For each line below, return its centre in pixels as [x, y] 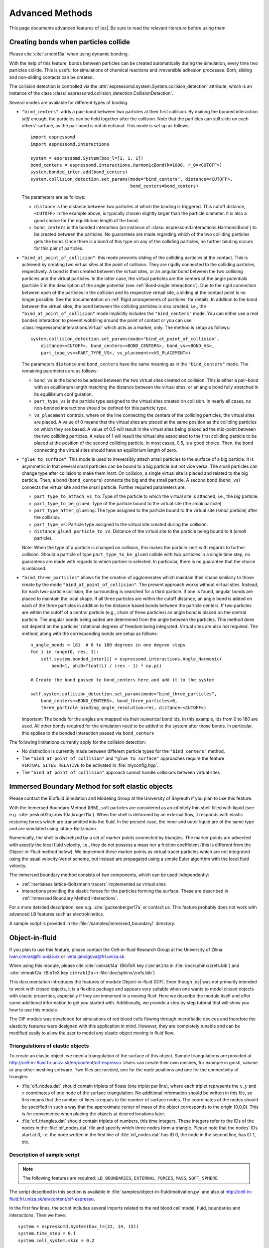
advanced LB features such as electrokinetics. [57, 914]
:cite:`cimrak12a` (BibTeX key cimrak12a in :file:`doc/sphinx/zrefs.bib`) [82, 972]
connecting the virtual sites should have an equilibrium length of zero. [106, 450]
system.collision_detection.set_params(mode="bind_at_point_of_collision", [125, 339]
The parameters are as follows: [54, 197]
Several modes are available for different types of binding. [69, 102]
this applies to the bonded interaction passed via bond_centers [88, 733]
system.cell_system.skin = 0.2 [56, 1240]
